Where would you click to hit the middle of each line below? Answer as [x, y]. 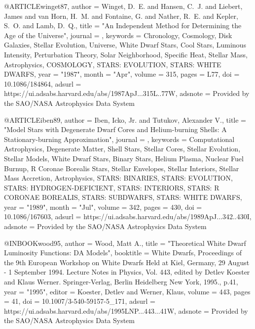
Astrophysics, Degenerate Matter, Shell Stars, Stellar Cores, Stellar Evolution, [122, 149]
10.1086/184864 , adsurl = [43, 83]
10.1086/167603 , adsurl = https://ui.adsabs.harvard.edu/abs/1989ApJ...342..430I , [128, 216]
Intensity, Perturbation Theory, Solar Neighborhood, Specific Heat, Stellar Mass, [126, 54]
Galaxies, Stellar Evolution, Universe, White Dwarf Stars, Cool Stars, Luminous [125, 45]
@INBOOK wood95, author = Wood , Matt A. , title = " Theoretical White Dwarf [125, 243]
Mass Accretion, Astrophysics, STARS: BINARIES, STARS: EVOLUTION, [118, 178]
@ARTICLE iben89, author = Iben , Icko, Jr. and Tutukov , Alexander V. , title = [125, 119]
